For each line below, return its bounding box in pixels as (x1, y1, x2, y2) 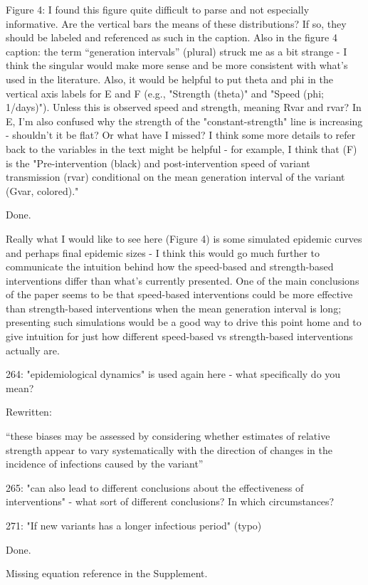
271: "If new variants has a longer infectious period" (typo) (6, 518, 262, 532)
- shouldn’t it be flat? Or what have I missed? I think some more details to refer (6, 127, 356, 142)
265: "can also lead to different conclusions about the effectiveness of (6, 480, 304, 495)
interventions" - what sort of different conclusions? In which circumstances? (6, 494, 335, 509)
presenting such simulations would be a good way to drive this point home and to (6, 315, 362, 330)
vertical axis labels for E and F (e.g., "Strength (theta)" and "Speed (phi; (6, 85, 324, 100)
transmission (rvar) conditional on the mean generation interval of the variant (6, 169, 345, 184)
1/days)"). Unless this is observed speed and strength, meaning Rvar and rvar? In (6, 100, 362, 115)
